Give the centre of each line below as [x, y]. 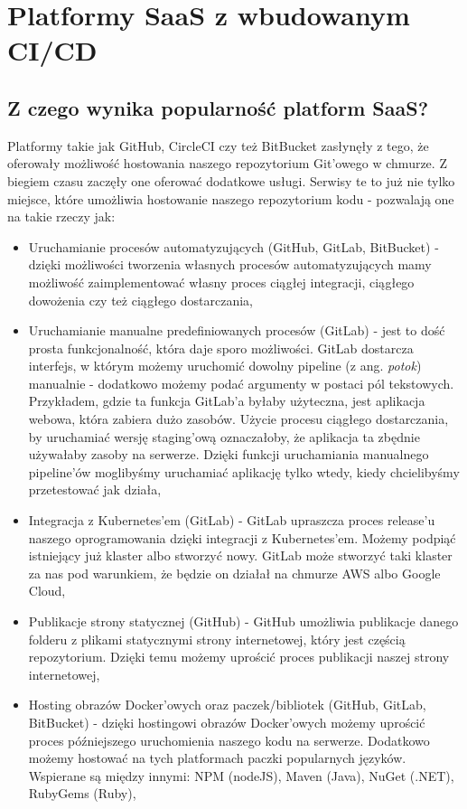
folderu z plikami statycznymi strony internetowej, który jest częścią [217, 639]
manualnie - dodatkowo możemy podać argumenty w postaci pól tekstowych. [241, 383]
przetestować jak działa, [95, 489]
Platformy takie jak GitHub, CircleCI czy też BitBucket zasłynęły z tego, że [218, 145]
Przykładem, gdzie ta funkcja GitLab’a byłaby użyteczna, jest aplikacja [227, 401]
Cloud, [47, 591]
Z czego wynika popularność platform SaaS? [218, 107]
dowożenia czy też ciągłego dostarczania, [141, 300]
